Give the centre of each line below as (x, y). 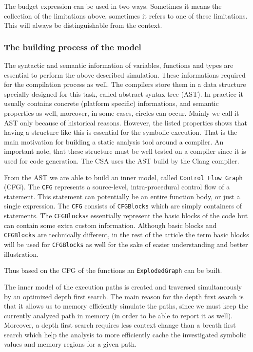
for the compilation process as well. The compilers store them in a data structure (125, 84)
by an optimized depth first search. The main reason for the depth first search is (124, 296)
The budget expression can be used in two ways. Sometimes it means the (113, 6)
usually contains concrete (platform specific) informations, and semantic (111, 103)
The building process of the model (73, 47)
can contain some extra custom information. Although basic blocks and (110, 225)
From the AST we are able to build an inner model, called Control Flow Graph (123, 177)
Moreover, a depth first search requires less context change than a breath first (120, 325)
